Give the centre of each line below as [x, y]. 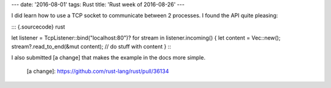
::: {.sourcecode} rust [38, 27]
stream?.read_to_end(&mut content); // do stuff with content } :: [91, 46]
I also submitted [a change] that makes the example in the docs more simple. [108, 57]
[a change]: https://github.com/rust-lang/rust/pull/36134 [98, 71]
